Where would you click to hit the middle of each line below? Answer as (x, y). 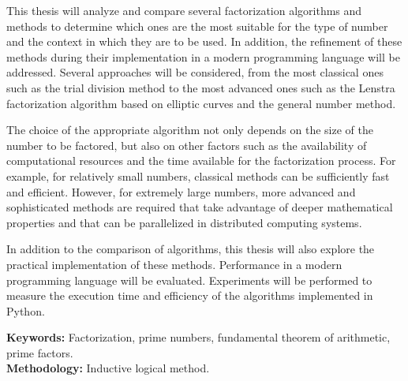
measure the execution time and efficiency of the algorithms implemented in (190, 295)
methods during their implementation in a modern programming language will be (203, 56)
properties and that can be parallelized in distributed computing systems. (184, 222)
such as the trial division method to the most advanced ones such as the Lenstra (201, 87)
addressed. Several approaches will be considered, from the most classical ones (195, 72)
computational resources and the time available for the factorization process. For (201, 161)
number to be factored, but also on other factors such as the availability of (187, 145)
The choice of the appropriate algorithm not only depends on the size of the (190, 130)
